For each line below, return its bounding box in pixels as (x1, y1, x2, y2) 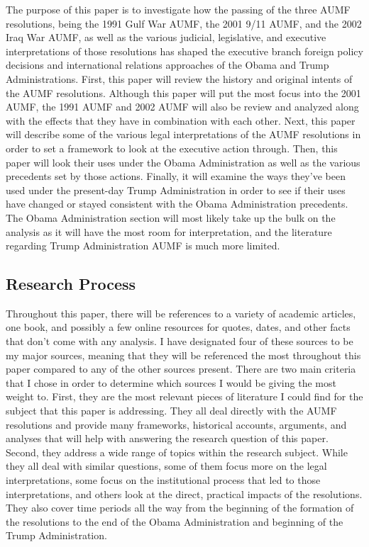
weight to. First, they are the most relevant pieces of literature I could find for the (6, 389, 363, 404)
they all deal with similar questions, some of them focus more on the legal (6, 458, 327, 473)
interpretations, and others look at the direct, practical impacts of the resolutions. (6, 486, 363, 501)
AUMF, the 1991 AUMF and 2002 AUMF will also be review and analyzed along (6, 99, 359, 114)
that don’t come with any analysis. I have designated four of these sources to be (6, 334, 353, 349)
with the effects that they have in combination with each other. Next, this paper (6, 113, 356, 128)
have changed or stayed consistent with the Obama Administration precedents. (6, 196, 348, 211)
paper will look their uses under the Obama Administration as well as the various (6, 154, 360, 169)
